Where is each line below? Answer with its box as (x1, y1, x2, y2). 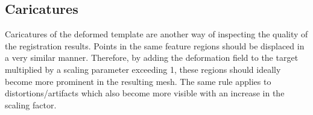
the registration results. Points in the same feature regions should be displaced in (5, 39, 305, 52)
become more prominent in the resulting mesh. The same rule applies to (5, 75, 271, 87)
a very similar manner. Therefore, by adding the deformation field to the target (5, 51, 299, 64)
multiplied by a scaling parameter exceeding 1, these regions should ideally (5, 63, 281, 75)
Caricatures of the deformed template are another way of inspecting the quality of (5, 28, 308, 40)
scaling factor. (5, 98, 57, 111)
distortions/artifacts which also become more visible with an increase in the (5, 87, 285, 99)
